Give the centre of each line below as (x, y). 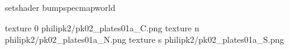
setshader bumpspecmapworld (60, 7)
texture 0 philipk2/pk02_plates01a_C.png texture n (102, 27)
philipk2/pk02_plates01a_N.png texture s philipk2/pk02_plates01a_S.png (144, 39)
